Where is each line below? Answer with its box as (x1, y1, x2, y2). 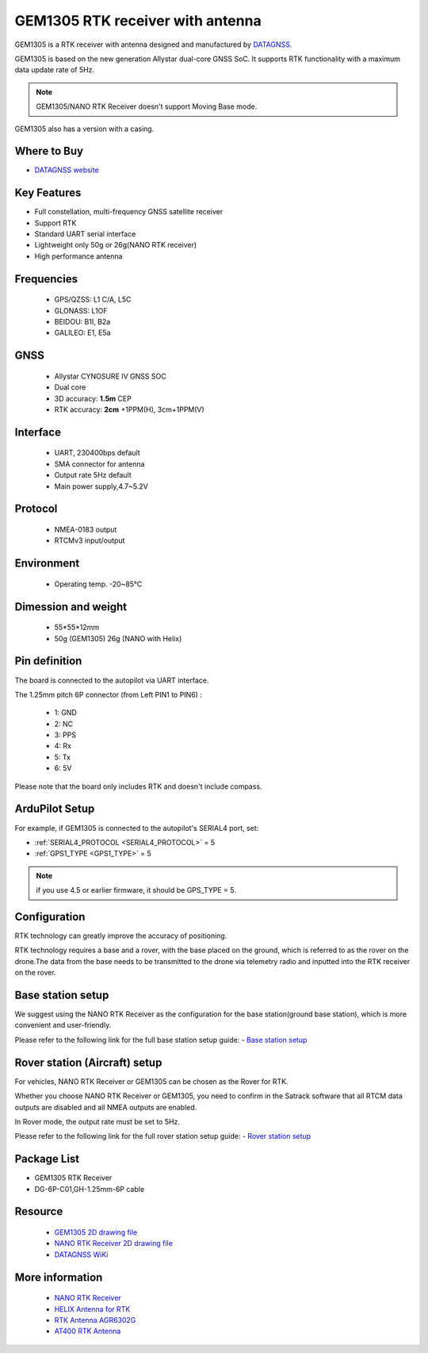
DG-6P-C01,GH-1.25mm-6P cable (34, 1184, 145, 1193)
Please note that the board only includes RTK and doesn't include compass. (14, 782, 262, 791)
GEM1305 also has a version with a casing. (14, 124, 155, 133)
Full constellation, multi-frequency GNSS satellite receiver (34, 207, 224, 217)
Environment (14, 556, 80, 571)
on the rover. (14, 968, 56, 978)
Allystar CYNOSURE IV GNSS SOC (54, 371, 166, 381)
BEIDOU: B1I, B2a (54, 317, 111, 327)
